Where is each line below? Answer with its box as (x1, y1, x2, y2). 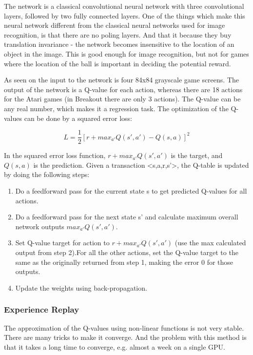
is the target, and (171, 150, 223, 160)
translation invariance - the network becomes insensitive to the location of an (4, 39, 234, 49)
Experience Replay (4, 303, 79, 316)
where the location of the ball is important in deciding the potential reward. (4, 58, 231, 68)
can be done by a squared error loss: (24, 113, 132, 123)
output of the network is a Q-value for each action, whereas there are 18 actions (4, 84, 243, 94)
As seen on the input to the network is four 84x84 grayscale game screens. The (4, 75, 239, 85)
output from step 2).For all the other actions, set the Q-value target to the (15, 247, 238, 257)
